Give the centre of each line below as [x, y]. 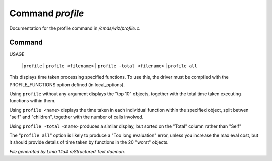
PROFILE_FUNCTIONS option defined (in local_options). [67, 84]
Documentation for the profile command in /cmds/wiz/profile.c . [75, 28]
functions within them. [32, 101]
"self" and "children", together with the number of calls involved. [76, 117]
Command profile [47, 13]
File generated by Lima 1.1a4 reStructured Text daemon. [67, 151]
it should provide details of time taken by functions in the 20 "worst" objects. [89, 142]
